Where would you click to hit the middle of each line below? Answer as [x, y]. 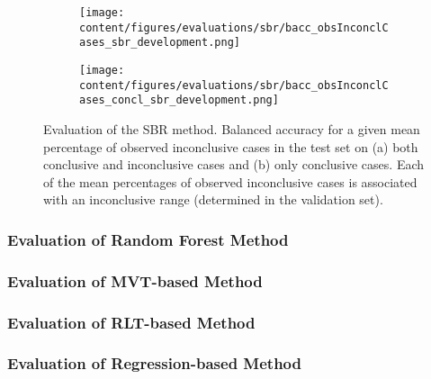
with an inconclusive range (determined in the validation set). [213, 199]
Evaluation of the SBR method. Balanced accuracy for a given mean [232, 128]
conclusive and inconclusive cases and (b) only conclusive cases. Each [234, 164]
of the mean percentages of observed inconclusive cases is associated [230, 181]
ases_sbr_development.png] [160, 43]
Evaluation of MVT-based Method [135, 280]
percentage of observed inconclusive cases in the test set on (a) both [231, 146]
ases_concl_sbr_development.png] [179, 100]
